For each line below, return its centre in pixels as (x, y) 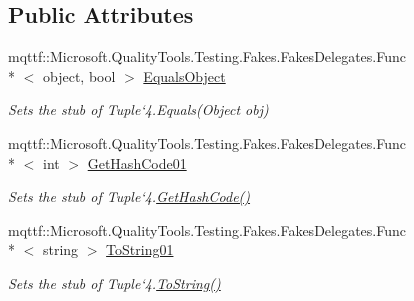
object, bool (79, 75)
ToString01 (140, 249)
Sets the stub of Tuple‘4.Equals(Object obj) (138, 109)
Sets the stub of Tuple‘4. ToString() (114, 282)
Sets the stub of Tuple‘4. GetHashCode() (129, 196)
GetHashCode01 (137, 162)
